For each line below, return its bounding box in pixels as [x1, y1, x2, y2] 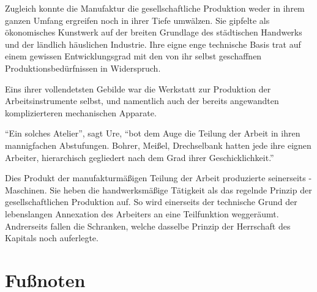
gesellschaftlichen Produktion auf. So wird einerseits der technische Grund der [5, 195, 297, 208]
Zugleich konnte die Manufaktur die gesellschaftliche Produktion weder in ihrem [5, 2, 305, 14]
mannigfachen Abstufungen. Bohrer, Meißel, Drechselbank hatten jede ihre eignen [5, 138, 311, 151]
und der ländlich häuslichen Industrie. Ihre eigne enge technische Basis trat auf [5, 37, 301, 50]
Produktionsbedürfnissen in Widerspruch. [5, 61, 161, 74]
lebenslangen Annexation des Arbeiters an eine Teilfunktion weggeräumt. [5, 207, 279, 220]
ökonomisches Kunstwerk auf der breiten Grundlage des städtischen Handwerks [5, 26, 302, 39]
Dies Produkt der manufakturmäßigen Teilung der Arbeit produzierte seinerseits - [5, 171, 312, 184]
